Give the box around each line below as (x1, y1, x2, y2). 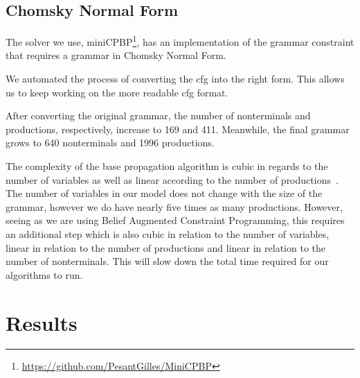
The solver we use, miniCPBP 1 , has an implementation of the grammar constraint (6, 33, 354, 49)
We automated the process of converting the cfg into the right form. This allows (6, 71, 345, 86)
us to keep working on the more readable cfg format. (6, 85, 228, 99)
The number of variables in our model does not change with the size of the (6, 186, 323, 200)
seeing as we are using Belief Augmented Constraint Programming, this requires (6, 213, 345, 227)
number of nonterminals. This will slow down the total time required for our (6, 254, 329, 268)
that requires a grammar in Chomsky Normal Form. (6, 48, 226, 62)
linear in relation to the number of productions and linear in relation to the (6, 240, 325, 255)
